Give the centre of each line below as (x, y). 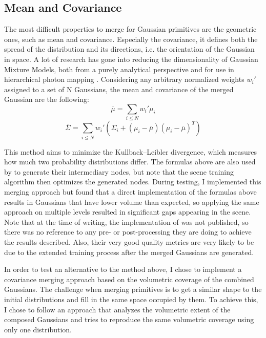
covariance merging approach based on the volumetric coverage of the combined (129, 279)
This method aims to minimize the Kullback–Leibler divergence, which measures (130, 151)
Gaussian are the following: (47, 99)
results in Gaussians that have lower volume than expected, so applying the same (132, 202)
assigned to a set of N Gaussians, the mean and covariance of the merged (119, 89)
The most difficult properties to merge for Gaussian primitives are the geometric (130, 29)
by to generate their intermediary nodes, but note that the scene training (119, 171)
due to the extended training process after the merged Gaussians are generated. (129, 252)
